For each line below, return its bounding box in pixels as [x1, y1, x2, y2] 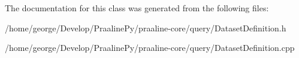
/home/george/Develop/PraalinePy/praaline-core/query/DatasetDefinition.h [5, 21, 286, 34]
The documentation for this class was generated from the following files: [5, 2, 269, 14]
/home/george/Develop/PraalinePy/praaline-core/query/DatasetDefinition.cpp [5, 41, 295, 54]
